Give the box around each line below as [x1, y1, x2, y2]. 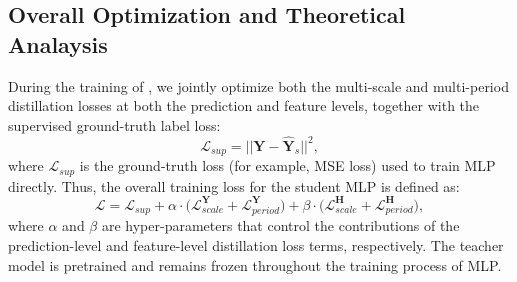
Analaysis [8, 28, 108, 59]
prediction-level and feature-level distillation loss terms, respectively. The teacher [8, 234, 504, 255]
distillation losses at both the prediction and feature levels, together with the [8, 95, 480, 116]
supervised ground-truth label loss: [8, 114, 221, 135]
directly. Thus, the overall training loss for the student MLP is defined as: [8, 175, 460, 196]
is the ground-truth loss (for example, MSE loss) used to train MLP [79, 155, 496, 176]
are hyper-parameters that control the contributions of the [101, 215, 460, 236]
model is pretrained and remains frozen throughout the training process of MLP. [8, 254, 502, 275]
